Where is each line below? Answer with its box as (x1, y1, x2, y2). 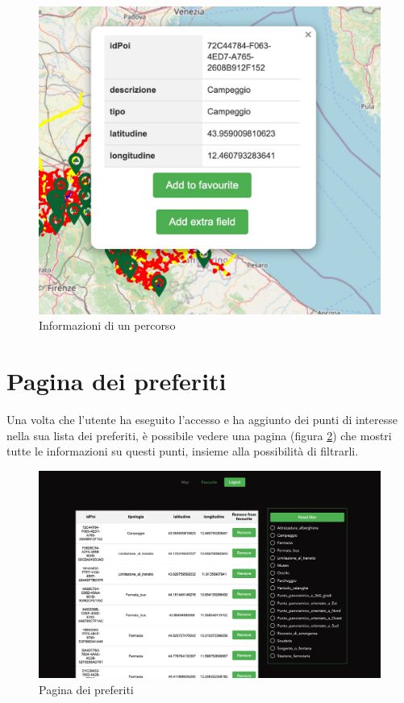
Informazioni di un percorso (39, 317, 176, 334)
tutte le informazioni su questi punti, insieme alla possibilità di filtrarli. (6, 443, 359, 460)
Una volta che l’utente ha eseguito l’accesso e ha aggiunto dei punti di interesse (6, 411, 398, 428)
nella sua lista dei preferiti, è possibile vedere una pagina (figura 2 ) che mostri (6, 426, 392, 443)
